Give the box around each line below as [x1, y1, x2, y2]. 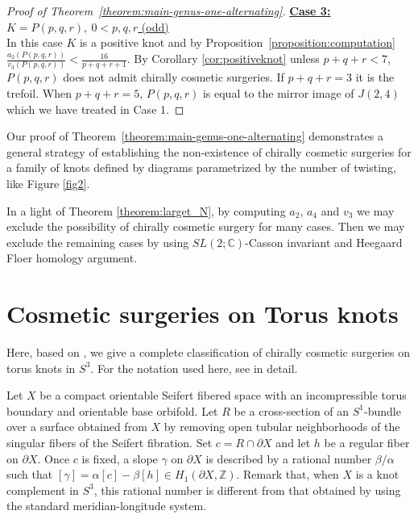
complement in [6, 481, 79, 498]
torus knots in [6, 359, 76, 376]
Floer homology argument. [6, 249, 138, 266]
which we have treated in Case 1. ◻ [6, 100, 184, 117]
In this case [6, 34, 63, 51]
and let [275, 434, 311, 451]
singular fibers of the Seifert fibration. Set [6, 434, 213, 451]
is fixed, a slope [81, 450, 158, 467]
